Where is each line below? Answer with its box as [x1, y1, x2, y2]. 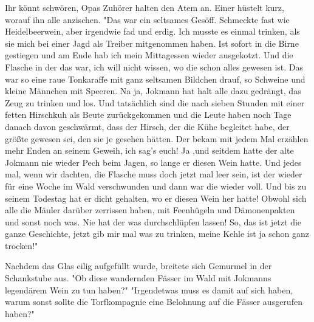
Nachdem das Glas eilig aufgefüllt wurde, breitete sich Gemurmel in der [5, 259, 272, 272]
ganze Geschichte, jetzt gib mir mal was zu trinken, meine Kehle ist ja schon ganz [5, 227, 309, 240]
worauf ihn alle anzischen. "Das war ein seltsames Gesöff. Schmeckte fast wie [5, 13, 290, 26]
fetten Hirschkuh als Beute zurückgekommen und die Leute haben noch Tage [5, 108, 292, 121]
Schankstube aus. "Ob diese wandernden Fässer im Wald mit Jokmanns [5, 272, 271, 284]
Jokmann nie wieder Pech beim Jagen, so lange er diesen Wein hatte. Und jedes [5, 156, 302, 168]
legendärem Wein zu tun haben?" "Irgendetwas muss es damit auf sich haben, [5, 283, 293, 296]
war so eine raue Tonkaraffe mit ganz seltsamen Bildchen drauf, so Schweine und [5, 72, 305, 85]
